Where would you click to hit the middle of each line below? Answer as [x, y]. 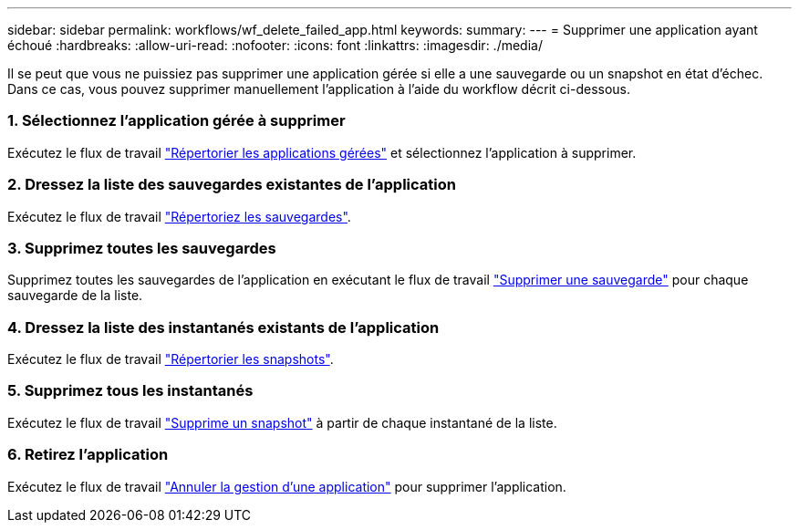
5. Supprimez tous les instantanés [130, 391]
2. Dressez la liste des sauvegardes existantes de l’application [232, 185]
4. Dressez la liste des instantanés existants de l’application [223, 327]
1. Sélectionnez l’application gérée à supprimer [176, 121]
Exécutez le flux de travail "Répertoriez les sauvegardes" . [179, 216]
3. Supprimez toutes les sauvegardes [142, 248]
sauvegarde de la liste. [75, 296]
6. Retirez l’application [88, 455]
